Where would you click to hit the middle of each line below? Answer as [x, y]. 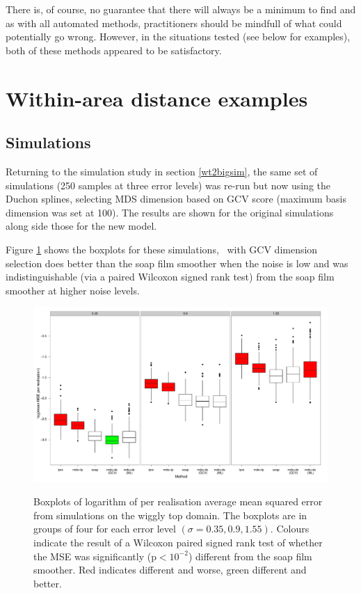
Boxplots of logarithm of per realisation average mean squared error [178, 501]
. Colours [290, 529]
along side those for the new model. [81, 226]
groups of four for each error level [105, 529]
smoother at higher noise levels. [73, 290]
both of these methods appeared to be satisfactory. [114, 50]
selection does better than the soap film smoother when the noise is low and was [177, 263]
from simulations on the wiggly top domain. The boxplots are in [170, 515]
